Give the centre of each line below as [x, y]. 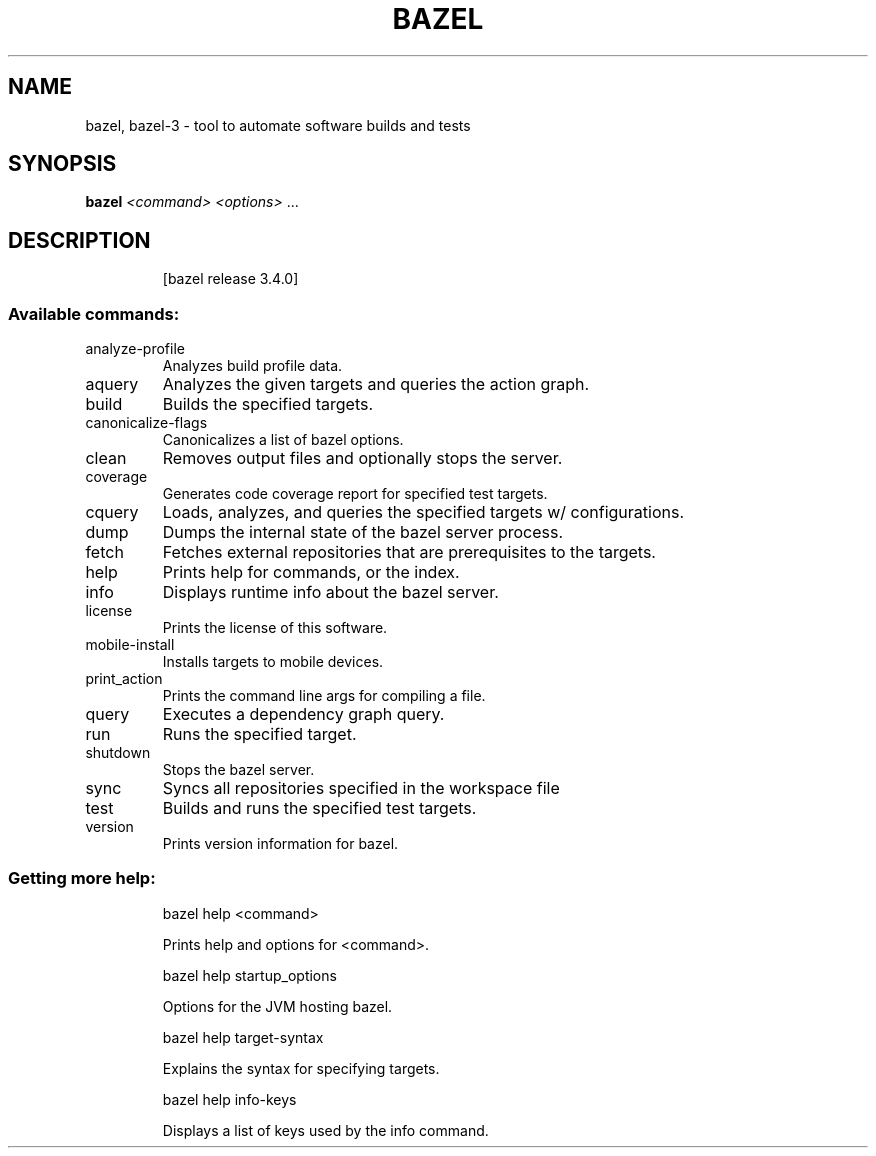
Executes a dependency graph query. [303, 714]
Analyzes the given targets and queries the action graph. [376, 384]
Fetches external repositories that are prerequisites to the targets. [409, 552]
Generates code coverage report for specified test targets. [355, 494]
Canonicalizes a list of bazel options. [283, 440]
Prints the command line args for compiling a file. [324, 696]
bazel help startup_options [249, 975]
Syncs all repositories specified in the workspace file [361, 788]
